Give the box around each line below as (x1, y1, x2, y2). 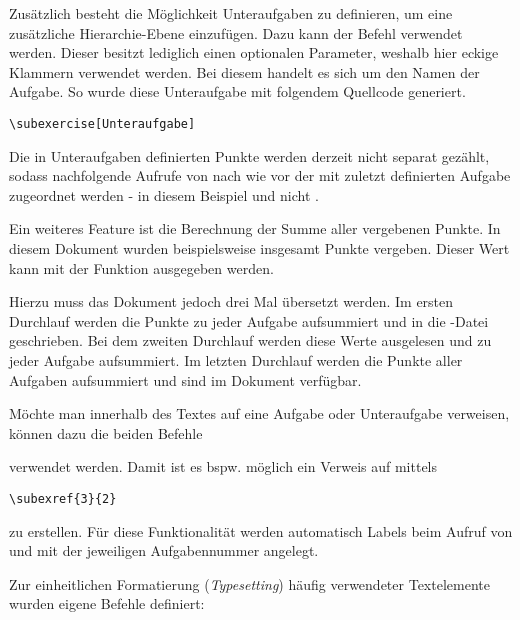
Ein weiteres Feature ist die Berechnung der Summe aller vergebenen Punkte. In (9, 218, 501, 239)
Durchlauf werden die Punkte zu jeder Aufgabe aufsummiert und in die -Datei (9, 310, 489, 331)
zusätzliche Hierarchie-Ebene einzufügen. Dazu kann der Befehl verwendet (9, 22, 463, 43)
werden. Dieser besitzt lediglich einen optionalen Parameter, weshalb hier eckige (9, 42, 499, 63)
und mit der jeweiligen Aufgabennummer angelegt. (9, 540, 319, 561)
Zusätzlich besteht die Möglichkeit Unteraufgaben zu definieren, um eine (9, 3, 453, 23)
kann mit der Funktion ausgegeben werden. (9, 257, 274, 278)
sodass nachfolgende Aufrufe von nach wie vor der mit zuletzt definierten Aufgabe (9, 165, 511, 186)
